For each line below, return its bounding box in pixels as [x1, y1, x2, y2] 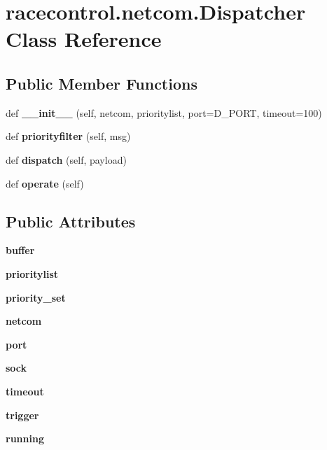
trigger [6, 407, 39, 422]
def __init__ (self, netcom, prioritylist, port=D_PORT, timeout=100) [6, 105, 322, 120]
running [6, 431, 44, 446]
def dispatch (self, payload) [6, 152, 127, 167]
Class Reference [6, 24, 162, 53]
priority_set [6, 290, 66, 304]
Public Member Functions [6, 72, 197, 94]
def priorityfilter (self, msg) [6, 129, 131, 143]
